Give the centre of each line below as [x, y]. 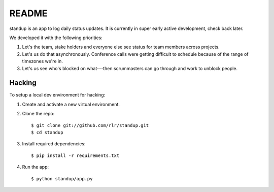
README [28, 13]
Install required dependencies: [54, 144]
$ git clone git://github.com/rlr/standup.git [90, 125]
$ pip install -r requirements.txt [75, 155]
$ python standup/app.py [62, 179]
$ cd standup [47, 132]
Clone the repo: [38, 114]
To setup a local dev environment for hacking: [57, 95]
